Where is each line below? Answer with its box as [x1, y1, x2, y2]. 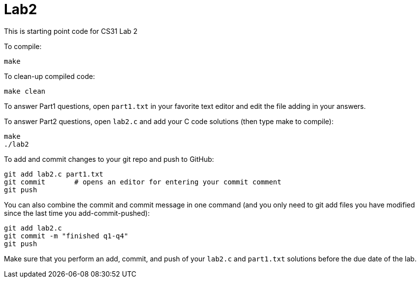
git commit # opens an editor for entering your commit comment [4, 178, 281, 186]
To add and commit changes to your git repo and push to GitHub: [4, 154, 214, 163]
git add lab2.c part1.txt [4, 170, 104, 178]
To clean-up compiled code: [4, 72, 95, 80]
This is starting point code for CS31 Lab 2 [4, 26, 138, 35]
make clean [4, 87, 46, 95]
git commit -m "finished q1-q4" [4, 231, 128, 240]
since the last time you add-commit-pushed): [4, 208, 150, 217]
